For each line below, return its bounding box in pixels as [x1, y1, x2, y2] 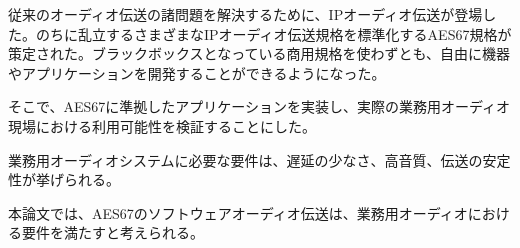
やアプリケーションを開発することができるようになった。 [8, 62, 386, 83]
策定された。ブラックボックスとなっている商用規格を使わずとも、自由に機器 [8, 43, 511, 64]
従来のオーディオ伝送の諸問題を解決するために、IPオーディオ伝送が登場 [8, 4, 483, 24]
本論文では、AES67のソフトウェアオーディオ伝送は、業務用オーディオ [8, 202, 468, 223]
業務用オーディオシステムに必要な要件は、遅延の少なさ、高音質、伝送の [8, 149, 483, 170]
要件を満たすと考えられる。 [21, 222, 204, 243]
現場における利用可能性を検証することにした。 [8, 115, 316, 136]
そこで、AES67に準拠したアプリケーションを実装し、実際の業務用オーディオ [8, 96, 510, 117]
